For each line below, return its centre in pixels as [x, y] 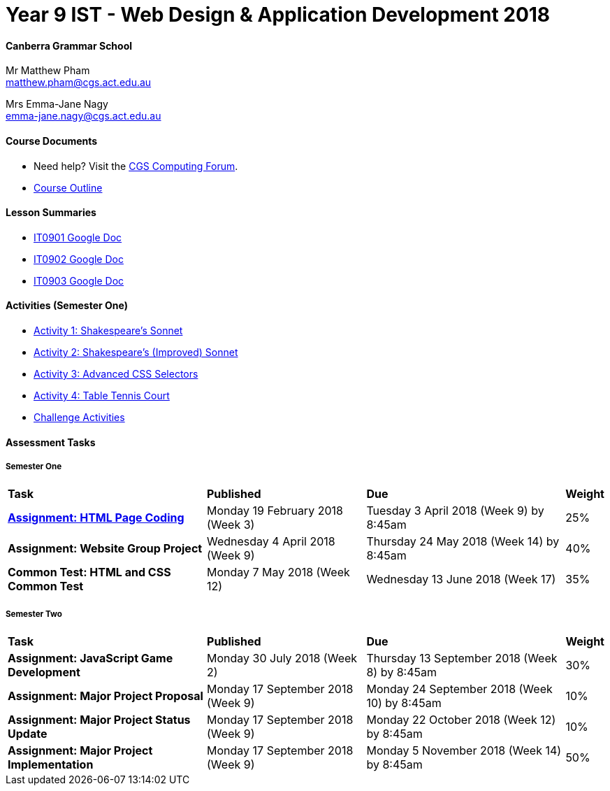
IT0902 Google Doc [79, 259]
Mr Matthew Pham [48, 71]
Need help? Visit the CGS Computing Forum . [136, 166]
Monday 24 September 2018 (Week [459, 689]
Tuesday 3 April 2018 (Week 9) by [455, 511]
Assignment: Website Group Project [105, 549]
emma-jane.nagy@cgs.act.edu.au [83, 116]
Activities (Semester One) [67, 306]
